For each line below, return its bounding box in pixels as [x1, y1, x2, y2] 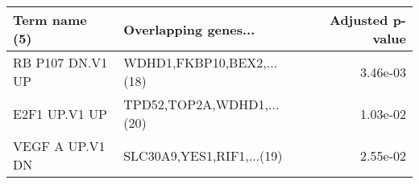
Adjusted [329, 10, 388, 29]
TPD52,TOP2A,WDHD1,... [123, 95, 280, 113]
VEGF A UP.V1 [13, 137, 106, 155]
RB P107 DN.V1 [13, 53, 108, 72]
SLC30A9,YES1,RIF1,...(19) [123, 145, 283, 165]
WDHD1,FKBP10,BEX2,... [123, 53, 278, 72]
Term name [13, 10, 87, 29]
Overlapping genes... [123, 19, 255, 39]
